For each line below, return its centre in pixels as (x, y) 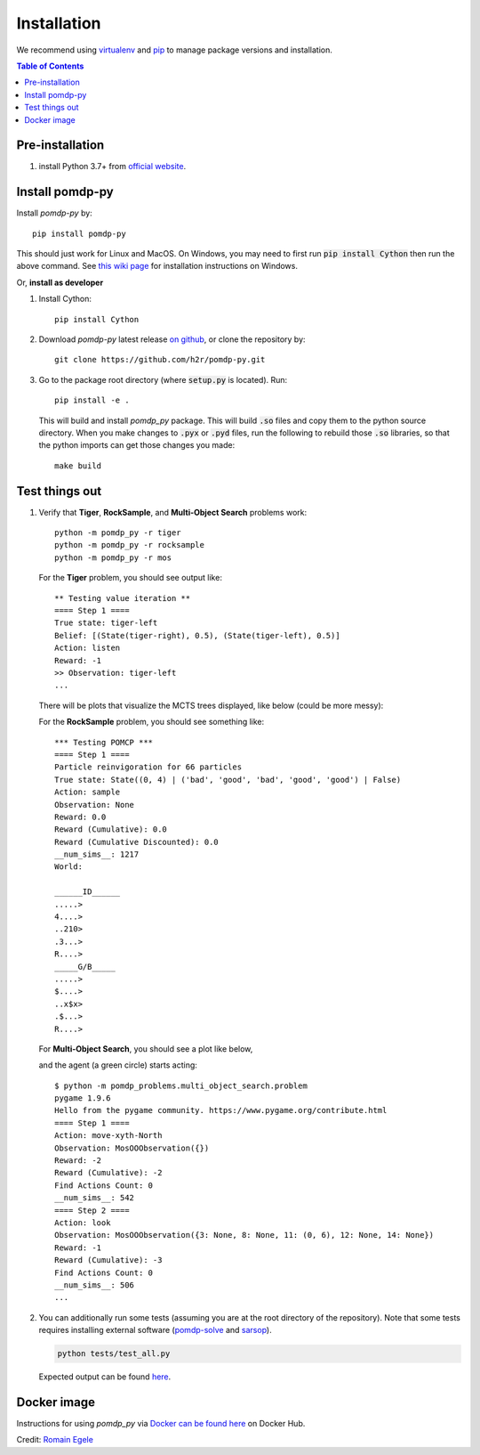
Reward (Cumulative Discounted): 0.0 (137, 842)
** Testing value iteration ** (123, 598)
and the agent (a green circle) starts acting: (118, 1065)
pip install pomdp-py (79, 233)
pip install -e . (92, 400)
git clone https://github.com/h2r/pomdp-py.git (160, 360)
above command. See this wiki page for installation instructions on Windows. (157, 266)
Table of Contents (50, 66)
